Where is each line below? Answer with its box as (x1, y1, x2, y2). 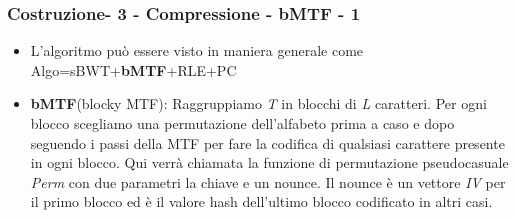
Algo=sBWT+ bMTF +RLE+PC (30, 59, 237, 80)
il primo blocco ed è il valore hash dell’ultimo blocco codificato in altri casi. (30, 191, 493, 212)
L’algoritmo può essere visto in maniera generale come (30, 40, 364, 61)
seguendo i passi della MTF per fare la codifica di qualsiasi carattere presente (30, 132, 505, 153)
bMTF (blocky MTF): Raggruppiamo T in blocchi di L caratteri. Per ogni (30, 93, 487, 114)
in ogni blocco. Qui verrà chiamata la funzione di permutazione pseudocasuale (30, 152, 509, 173)
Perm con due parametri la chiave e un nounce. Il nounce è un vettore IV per (30, 171, 506, 192)
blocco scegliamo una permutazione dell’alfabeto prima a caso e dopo (30, 113, 455, 133)
